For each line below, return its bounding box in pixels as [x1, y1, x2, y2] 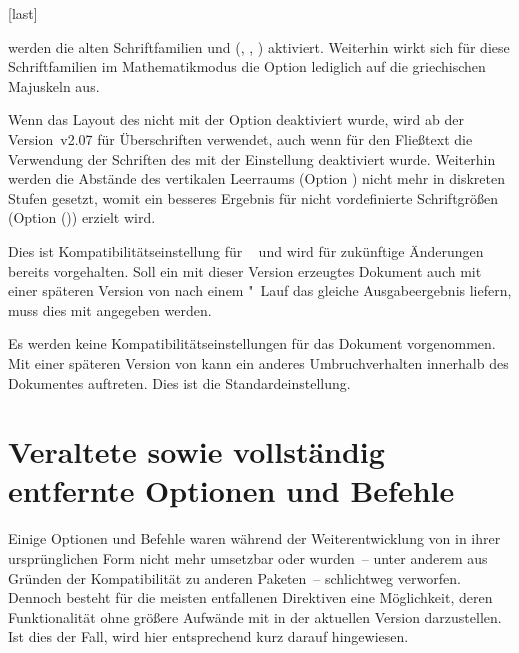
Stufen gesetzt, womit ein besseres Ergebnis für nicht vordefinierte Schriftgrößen [8, 187, 499, 208]
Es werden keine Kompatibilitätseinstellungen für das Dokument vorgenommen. [8, 333, 496, 354]
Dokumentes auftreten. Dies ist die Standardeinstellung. [8, 372, 351, 393]
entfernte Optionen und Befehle [8, 470, 455, 511]
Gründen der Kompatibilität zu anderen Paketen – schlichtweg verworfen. [8, 567, 461, 588]
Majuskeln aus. [8, 75, 100, 96]
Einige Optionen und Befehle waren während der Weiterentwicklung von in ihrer [8, 528, 501, 549]
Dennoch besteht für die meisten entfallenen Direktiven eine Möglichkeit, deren [8, 587, 493, 608]
